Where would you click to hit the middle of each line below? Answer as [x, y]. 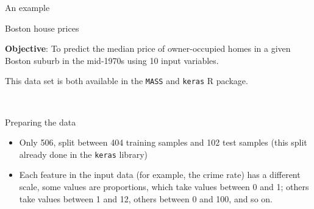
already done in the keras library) [83, 154]
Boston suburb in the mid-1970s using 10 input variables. [112, 60]
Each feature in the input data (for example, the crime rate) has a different [160, 175]
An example [27, 7]
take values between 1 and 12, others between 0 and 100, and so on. [146, 198]
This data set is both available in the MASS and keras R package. [127, 81]
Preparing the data [41, 122]
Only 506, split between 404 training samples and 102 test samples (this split [163, 142]
